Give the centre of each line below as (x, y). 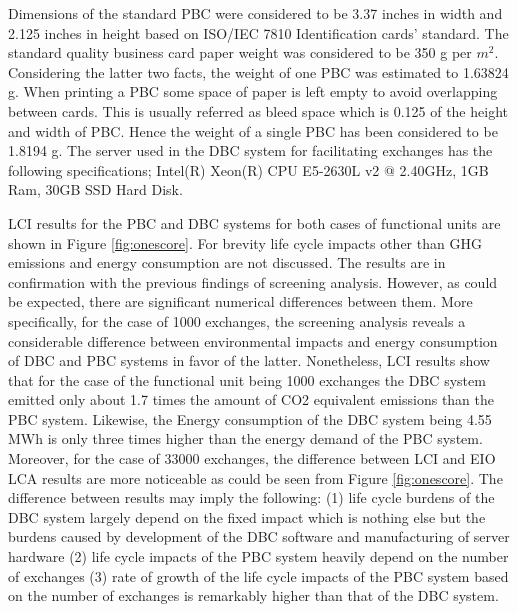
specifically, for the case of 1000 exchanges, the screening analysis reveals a (237, 320)
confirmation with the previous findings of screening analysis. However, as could (253, 281)
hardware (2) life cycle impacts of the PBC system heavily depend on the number (258, 556)
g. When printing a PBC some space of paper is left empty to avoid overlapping (253, 91)
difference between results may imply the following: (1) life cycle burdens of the (251, 497)
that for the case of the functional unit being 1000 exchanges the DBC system (247, 379)
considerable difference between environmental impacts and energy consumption (253, 340)
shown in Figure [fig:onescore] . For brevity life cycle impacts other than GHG (245, 242)
